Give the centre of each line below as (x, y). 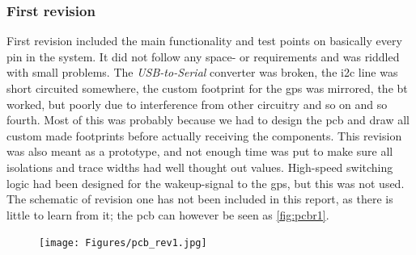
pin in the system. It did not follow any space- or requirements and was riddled (203, 56)
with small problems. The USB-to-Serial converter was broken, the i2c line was (202, 72)
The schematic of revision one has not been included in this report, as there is (200, 199)
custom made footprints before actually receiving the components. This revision (204, 135)
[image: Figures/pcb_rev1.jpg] (123, 243)
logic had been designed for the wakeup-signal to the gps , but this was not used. (206, 183)
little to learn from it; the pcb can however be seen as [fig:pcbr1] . (168, 214)
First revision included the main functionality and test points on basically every (204, 41)
